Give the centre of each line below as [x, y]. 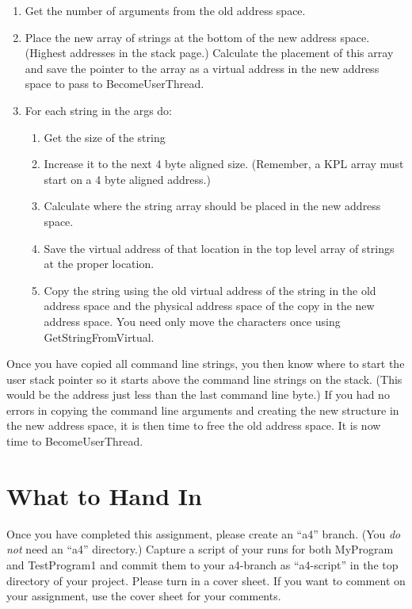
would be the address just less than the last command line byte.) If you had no [198, 395]
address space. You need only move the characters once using [192, 321]
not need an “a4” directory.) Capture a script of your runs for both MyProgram [200, 549]
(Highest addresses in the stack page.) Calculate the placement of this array [209, 53]
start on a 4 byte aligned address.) [127, 179]
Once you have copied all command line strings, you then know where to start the [206, 364]
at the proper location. [99, 264]
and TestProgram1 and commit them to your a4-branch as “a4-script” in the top [202, 564]
